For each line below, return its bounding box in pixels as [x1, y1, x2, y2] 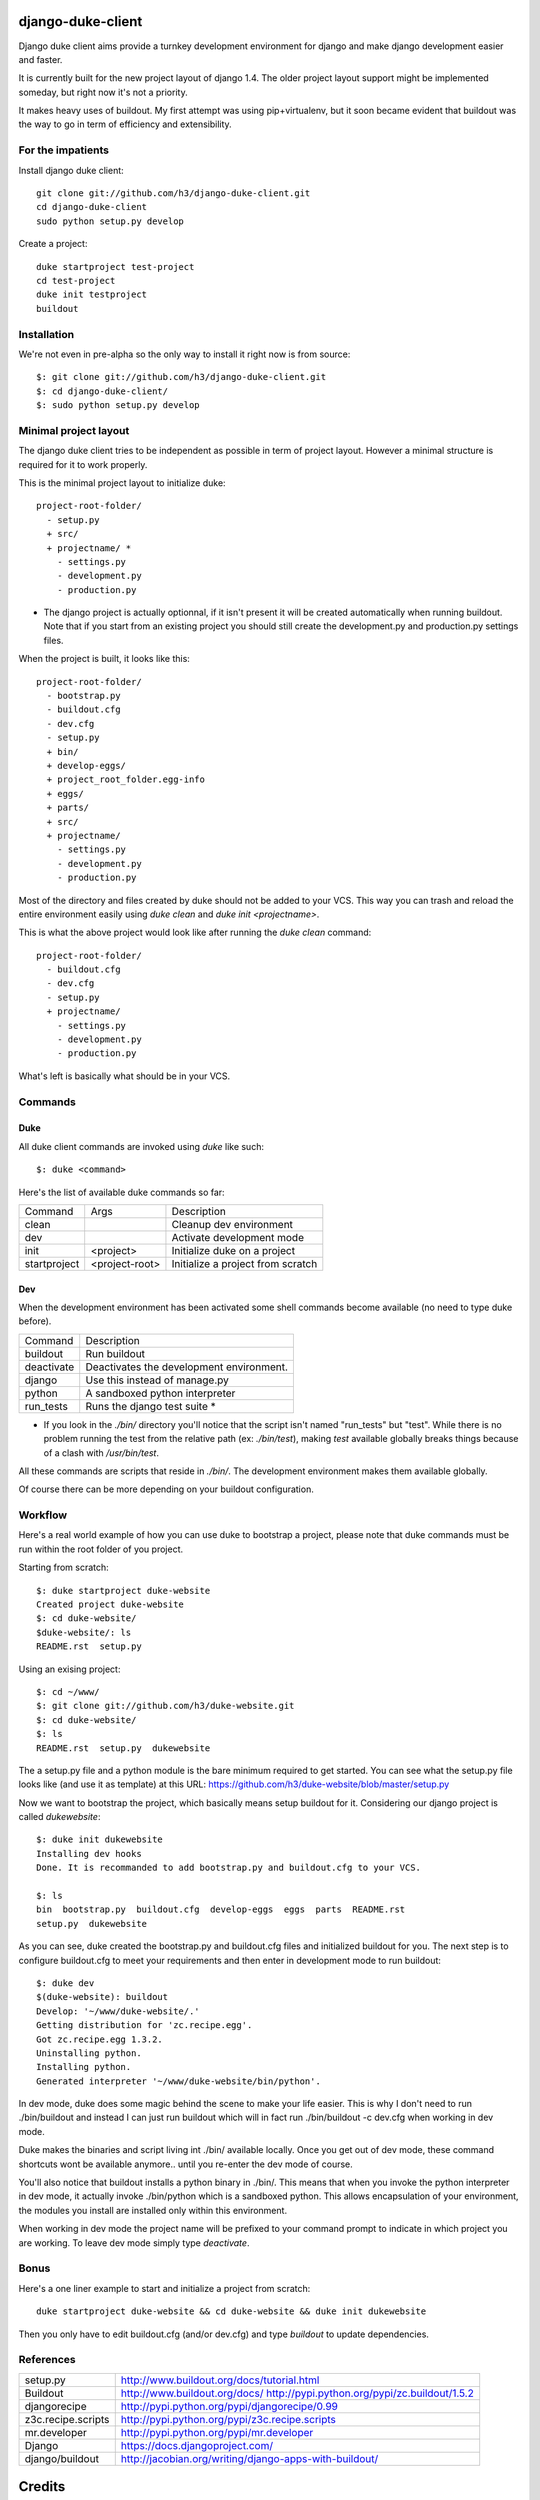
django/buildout [24, 2451, 100, 2465]
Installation [18, 327, 75, 341]
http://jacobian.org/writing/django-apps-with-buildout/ [120, 2451, 379, 2465]
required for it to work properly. [18, 458, 148, 470]
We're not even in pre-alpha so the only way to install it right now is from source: [18, 348, 351, 360]
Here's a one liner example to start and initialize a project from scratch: [18, 2282, 311, 2294]
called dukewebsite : [18, 1811, 101, 1823]
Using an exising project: [18, 1663, 121, 1675]
